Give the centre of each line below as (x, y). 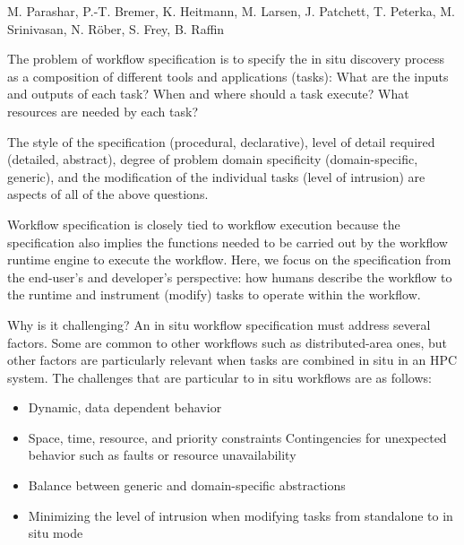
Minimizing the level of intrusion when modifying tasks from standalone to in (241, 515)
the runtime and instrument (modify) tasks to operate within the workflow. (214, 294)
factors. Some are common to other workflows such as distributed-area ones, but (228, 342)
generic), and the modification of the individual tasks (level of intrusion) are (216, 176)
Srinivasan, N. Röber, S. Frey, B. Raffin (116, 28)
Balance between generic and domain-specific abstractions (187, 485)
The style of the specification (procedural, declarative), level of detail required (221, 141)
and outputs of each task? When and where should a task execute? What (208, 94)
